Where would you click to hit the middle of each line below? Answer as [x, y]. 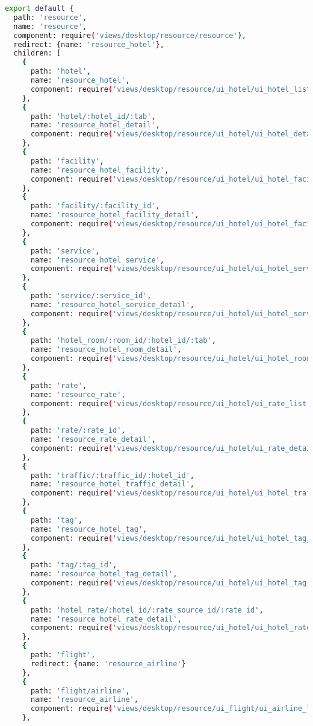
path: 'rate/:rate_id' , [78, 431]
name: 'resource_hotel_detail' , [95, 125]
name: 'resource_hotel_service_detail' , [113, 304]
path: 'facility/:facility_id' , [95, 206]
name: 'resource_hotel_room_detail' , [106, 350]
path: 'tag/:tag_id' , [74, 565]
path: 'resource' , [50, 17]
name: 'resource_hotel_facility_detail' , [115, 215]
